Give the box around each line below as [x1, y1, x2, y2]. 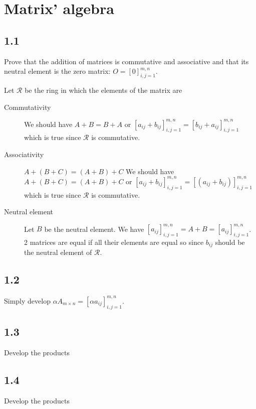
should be [215, 237, 245, 247]
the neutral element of [24, 247, 92, 257]
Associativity [4, 149, 44, 160]
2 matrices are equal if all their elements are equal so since [24, 237, 204, 247]
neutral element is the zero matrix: [4, 66, 111, 76]
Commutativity [4, 101, 51, 112]
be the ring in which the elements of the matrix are [25, 84, 182, 95]
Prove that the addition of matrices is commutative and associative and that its [4, 56, 249, 66]
